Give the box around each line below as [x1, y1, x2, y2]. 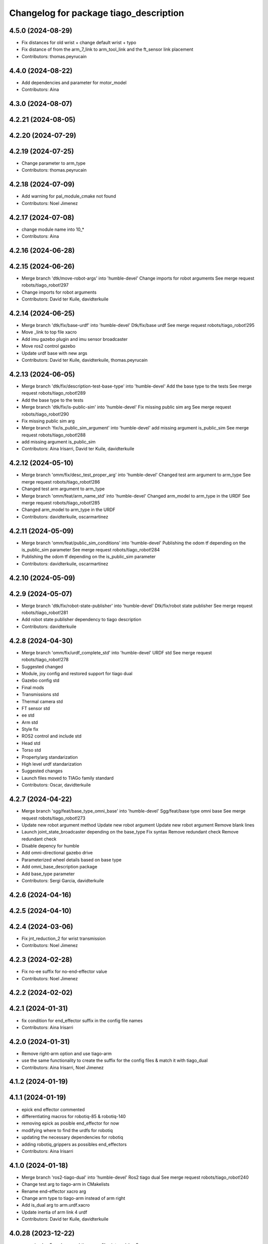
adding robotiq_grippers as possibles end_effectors [21, 1141, 127, 1147]
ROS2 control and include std [21, 733, 82, 739]
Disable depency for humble [21, 843, 79, 849]
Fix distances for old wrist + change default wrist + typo [21, 40, 136, 46]
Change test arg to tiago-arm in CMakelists [21, 1181, 110, 1187]
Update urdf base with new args [21, 350, 88, 356]
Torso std [21, 747, 41, 753]
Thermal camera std [21, 698, 63, 704]
